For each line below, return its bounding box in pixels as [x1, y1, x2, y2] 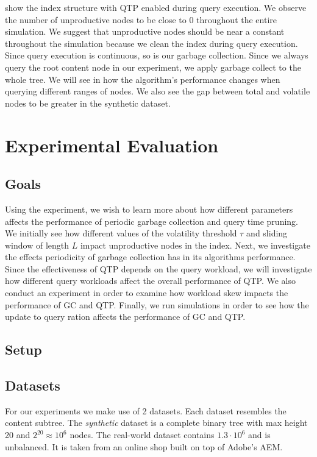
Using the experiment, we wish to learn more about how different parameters [5, 202, 293, 215]
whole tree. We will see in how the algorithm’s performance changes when [5, 73, 280, 85]
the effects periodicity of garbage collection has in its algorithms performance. [5, 250, 296, 263]
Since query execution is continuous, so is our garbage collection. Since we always [5, 49, 308, 62]
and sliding [246, 227, 288, 239]
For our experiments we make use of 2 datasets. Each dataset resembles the [5, 404, 287, 417]
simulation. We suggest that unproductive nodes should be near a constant [5, 25, 285, 38]
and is [248, 428, 271, 441]
